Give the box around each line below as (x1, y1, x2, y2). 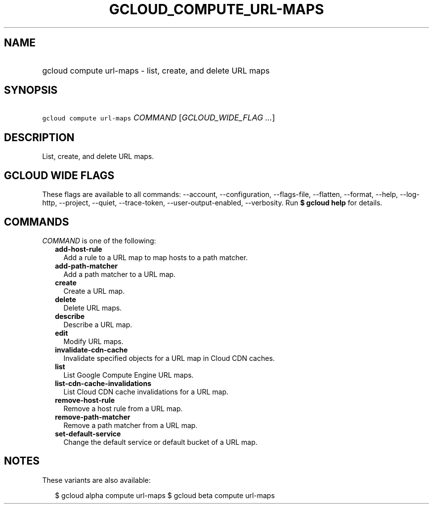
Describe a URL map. (63, 320, 132, 329)
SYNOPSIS (4, 84, 58, 97)
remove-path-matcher (55, 412, 130, 421)
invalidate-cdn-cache (55, 345, 128, 354)
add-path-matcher (55, 261, 118, 270)
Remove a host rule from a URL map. (63, 404, 183, 413)
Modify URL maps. (63, 337, 124, 346)
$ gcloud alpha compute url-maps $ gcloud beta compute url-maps (55, 491, 275, 500)
